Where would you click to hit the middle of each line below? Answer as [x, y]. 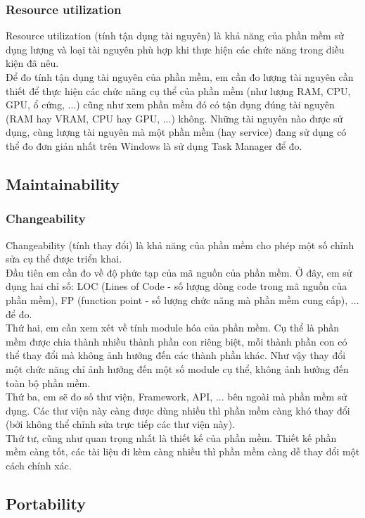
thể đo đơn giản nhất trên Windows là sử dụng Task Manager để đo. [154, 145]
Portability [46, 504]
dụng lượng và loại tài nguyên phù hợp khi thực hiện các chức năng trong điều [175, 49]
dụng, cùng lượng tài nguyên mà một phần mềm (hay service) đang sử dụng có [176, 132]
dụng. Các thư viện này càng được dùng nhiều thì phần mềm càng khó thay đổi [178, 410]
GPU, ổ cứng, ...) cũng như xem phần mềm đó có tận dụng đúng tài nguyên [170, 105]
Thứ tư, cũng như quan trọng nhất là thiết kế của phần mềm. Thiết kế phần [171, 437]
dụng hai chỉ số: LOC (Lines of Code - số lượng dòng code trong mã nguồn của [177, 286]
